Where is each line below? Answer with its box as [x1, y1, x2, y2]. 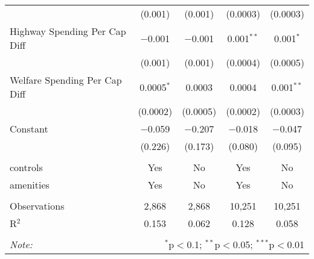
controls [10, 160, 43, 174]
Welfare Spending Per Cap [10, 73, 122, 87]
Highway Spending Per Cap [10, 24, 126, 38]
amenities [10, 178, 50, 192]
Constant [10, 122, 48, 136]
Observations [10, 199, 65, 213]
